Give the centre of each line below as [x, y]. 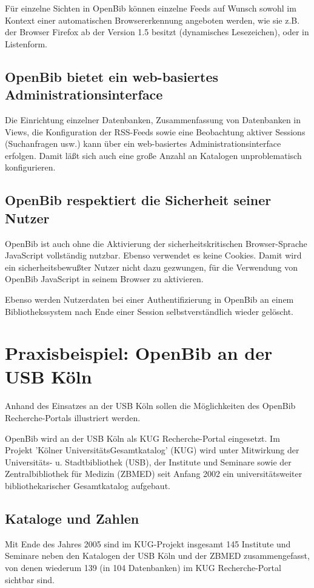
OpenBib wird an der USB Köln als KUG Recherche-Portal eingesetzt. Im [142, 438]
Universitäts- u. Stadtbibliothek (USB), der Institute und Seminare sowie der [148, 461]
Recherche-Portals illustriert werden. [73, 417]
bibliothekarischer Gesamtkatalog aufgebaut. [88, 485]
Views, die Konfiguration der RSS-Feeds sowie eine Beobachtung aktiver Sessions [155, 131]
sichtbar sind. [30, 579]
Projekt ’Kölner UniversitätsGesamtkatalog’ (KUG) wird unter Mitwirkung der [152, 450]
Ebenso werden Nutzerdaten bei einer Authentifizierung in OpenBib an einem [149, 299]
